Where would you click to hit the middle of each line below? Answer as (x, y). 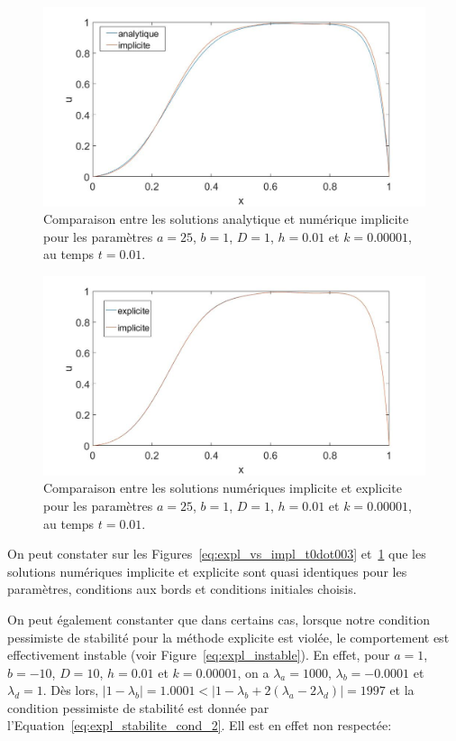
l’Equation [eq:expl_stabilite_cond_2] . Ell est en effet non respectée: (200, 725)
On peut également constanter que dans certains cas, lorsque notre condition (219, 619)
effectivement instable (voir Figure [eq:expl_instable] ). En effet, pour (199, 655)
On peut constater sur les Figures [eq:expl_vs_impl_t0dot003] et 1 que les (217, 554)
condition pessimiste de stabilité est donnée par (138, 707)
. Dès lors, (71, 690)
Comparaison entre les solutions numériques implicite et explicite (223, 488)
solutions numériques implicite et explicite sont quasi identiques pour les (207, 571)
